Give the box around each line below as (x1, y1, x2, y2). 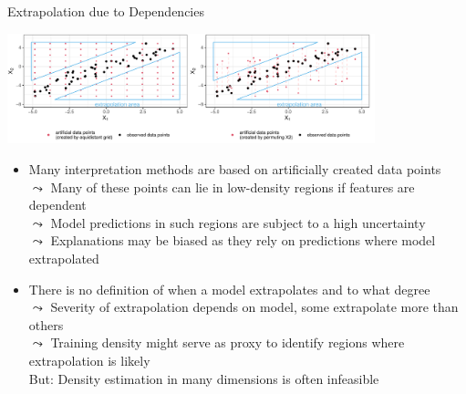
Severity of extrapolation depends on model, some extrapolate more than (50, 297, 459, 316)
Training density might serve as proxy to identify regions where (50, 333, 405, 352)
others (28, 315, 64, 334)
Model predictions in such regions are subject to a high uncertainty (50, 213, 426, 232)
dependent (28, 195, 87, 214)
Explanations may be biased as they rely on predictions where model (50, 231, 436, 250)
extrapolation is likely (28, 351, 150, 369)
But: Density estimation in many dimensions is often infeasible (28, 368, 379, 388)
